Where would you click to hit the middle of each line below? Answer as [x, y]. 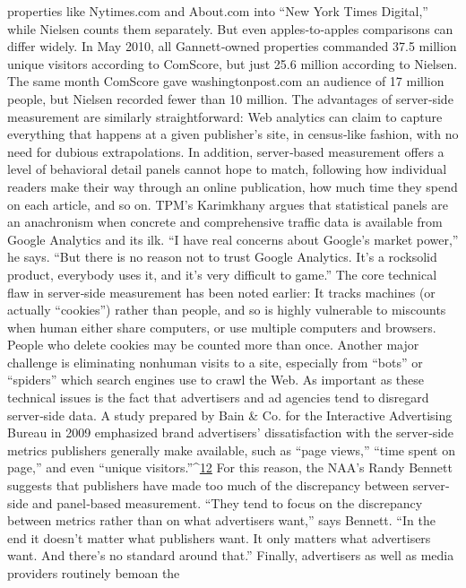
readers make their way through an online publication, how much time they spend [233, 186]
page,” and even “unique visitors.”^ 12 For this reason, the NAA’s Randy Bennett [230, 467]
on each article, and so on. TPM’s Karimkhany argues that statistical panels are [228, 204]
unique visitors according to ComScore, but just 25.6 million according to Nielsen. [233, 63]
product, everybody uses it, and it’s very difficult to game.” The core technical [222, 274]
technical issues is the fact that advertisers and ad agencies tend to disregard [218, 398]
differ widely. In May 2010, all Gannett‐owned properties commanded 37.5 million [232, 46]
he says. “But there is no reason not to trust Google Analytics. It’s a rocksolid [222, 257]
